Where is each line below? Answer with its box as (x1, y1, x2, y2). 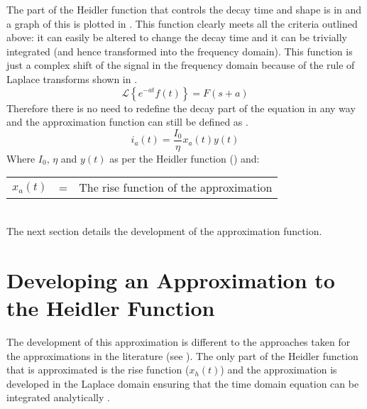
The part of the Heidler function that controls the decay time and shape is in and (6, 2, 362, 16)
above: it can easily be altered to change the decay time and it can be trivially (6, 30, 348, 45)
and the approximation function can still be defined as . (6, 114, 248, 129)
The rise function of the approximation (79, 179, 273, 196)
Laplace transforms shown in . (6, 71, 138, 86)
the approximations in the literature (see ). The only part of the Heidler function (6, 348, 358, 363)
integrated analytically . (6, 390, 110, 405)
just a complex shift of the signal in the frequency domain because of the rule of (6, 58, 355, 72)
